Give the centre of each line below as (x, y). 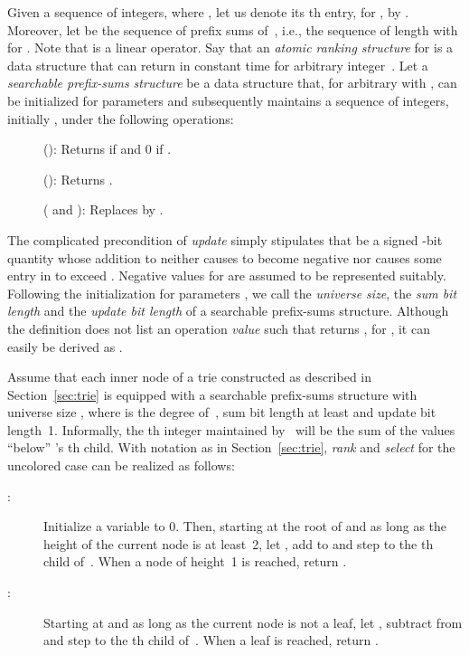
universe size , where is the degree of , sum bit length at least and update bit (222, 412)
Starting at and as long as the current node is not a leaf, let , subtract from (253, 622)
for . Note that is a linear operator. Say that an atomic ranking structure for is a (230, 47)
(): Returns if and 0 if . (108, 149)
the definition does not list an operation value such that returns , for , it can (219, 328)
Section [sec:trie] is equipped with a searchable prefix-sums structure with (212, 394)
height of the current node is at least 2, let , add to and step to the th (239, 543)
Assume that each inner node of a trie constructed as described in (190, 377)
